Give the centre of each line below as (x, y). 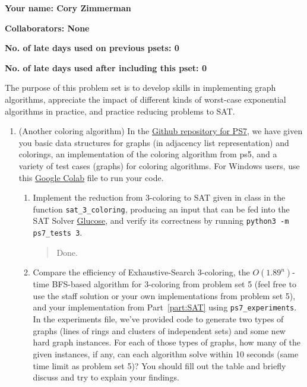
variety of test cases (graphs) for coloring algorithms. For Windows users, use (159, 165)
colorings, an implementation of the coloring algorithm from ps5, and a (148, 154)
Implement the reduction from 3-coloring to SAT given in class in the (159, 197)
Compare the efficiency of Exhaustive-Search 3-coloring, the (141, 272)
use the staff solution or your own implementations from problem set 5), (164, 295)
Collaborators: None (47, 28)
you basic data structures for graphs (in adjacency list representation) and (154, 142)
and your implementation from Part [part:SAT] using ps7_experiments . (165, 307)
